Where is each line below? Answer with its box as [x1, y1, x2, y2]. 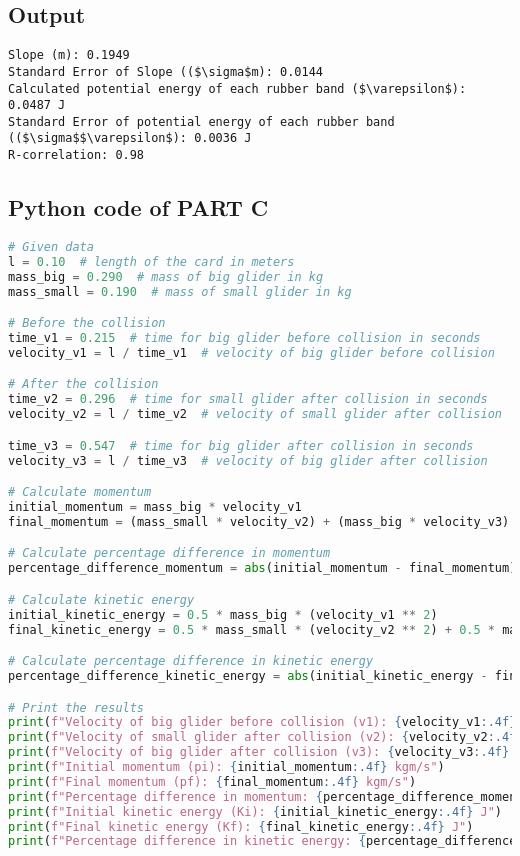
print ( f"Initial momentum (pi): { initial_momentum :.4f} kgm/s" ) [8, 760, 445, 774]
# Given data [8, 240, 94, 254]
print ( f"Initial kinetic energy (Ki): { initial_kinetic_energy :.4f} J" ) [8, 804, 503, 819]
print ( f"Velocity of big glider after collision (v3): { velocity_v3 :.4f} [8, 745, 510, 760]
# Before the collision [8, 316, 166, 331]
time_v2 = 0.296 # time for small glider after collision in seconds [8, 392, 488, 407]
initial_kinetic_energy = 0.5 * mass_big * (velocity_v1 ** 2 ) [8, 607, 438, 622]
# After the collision [8, 377, 159, 392]
